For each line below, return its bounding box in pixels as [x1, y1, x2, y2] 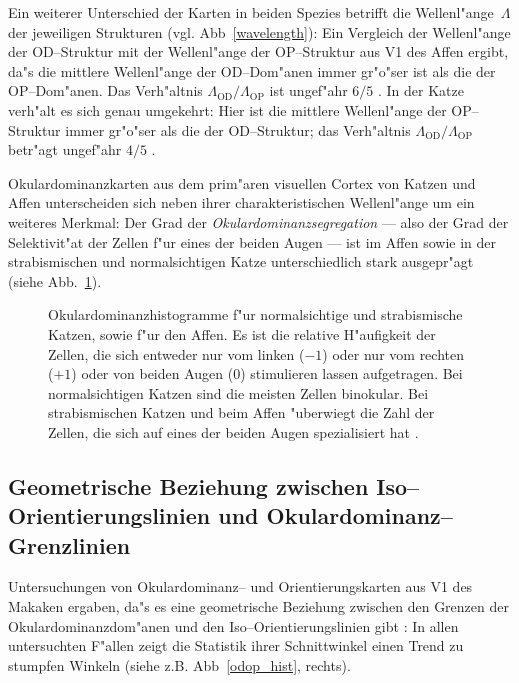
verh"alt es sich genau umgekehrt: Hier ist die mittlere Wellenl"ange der [8, 99, 447, 120]
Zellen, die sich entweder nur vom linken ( [48, 343, 305, 364]
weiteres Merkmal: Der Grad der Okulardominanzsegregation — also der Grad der [8, 211, 509, 232]
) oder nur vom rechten [322, 343, 464, 364]
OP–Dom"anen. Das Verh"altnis [8, 80, 203, 101]
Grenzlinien [8, 529, 131, 560]
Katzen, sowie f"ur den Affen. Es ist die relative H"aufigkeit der [48, 323, 436, 344]
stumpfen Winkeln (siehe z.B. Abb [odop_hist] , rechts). [8, 654, 351, 675]
